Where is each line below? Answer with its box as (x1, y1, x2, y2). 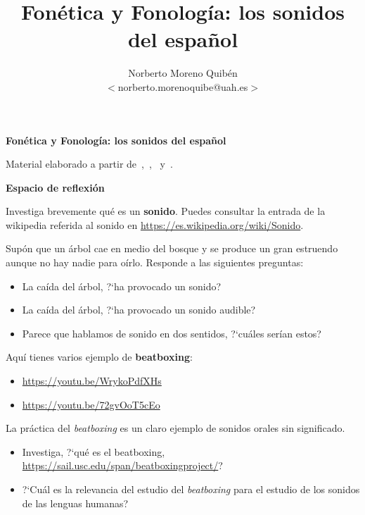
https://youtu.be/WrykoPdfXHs (22, 373, 162, 388)
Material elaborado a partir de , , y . (6, 156, 173, 171)
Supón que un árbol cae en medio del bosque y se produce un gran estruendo (6, 241, 338, 256)
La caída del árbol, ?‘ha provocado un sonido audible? (22, 302, 256, 317)
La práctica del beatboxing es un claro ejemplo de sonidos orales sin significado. (6, 421, 345, 435)
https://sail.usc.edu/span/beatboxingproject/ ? (22, 458, 223, 473)
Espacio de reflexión (6, 180, 105, 194)
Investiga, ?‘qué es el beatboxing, (22, 444, 165, 459)
